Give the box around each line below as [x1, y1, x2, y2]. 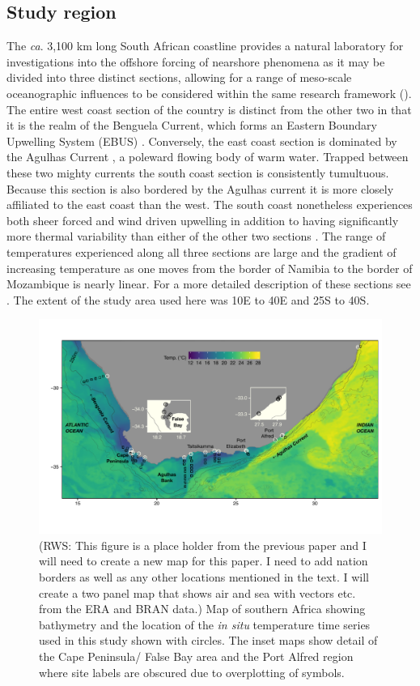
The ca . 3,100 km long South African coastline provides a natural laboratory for [6, 37, 404, 54]
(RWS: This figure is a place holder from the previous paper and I [39, 536, 367, 553]
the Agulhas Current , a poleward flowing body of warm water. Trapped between [6, 148, 409, 165]
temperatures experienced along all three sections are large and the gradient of [6, 243, 397, 260]
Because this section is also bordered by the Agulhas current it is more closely [6, 180, 394, 197]
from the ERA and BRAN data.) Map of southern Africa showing [39, 600, 366, 617]
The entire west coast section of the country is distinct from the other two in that [6, 100, 412, 117]
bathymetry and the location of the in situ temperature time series [39, 616, 371, 633]
